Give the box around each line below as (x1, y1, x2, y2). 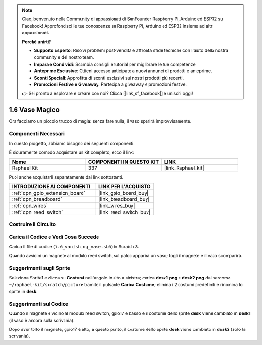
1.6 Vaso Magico (9, 106, 60, 114)
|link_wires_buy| (98, 202, 135, 209)
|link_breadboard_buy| (98, 196, 150, 202)
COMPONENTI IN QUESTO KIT (88, 158, 159, 165)
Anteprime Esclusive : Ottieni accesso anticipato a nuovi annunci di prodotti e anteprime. (34, 68, 212, 74)
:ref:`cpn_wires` (12, 202, 48, 209)
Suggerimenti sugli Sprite (9, 264, 70, 271)
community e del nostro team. (34, 54, 94, 60)
